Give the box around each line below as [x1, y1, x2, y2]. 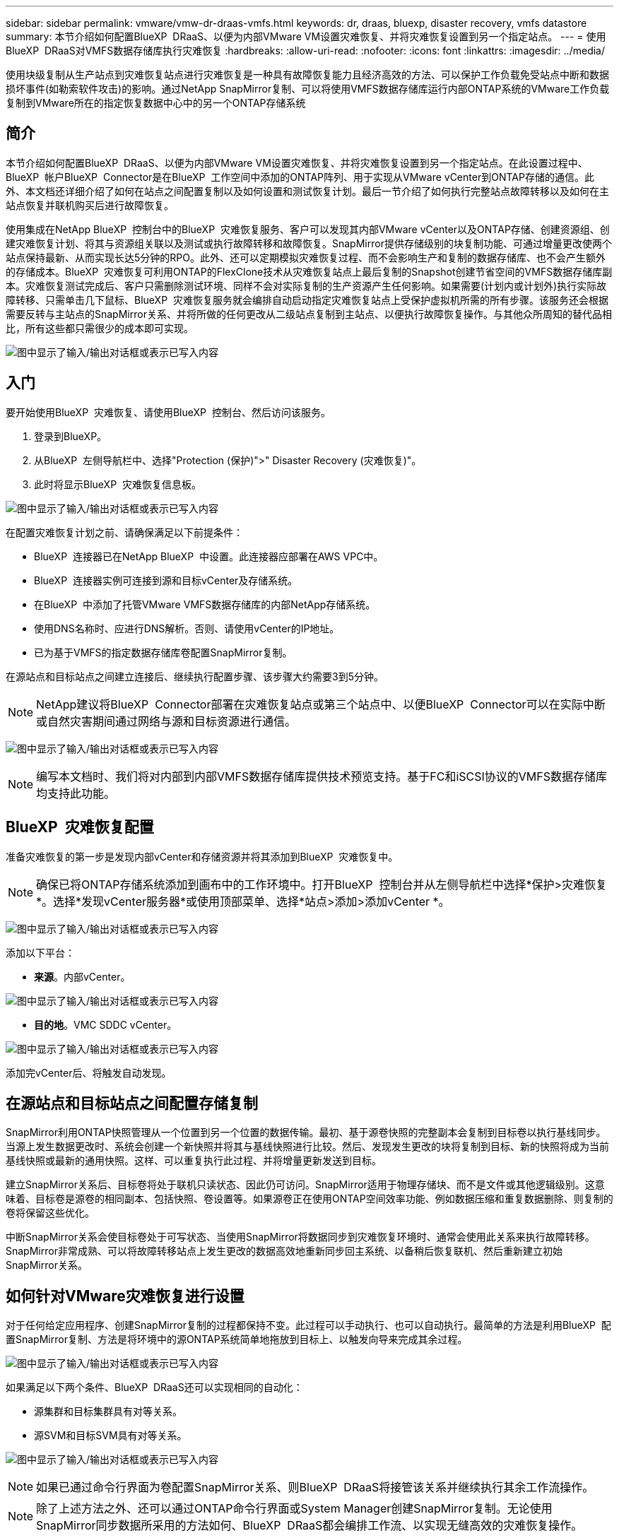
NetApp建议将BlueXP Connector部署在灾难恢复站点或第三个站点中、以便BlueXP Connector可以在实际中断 [36, 697, 606, 711]
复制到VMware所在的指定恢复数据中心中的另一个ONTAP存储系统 [6, 97, 306, 109]
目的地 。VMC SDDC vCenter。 [34, 1018, 177, 1031]
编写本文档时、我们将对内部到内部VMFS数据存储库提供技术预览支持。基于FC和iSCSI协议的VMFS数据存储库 [36, 769, 607, 783]
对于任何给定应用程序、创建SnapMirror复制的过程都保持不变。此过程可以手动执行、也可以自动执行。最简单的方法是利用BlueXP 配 [6, 1319, 611, 1332]
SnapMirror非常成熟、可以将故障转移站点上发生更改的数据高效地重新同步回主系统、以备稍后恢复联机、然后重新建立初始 [6, 1245, 562, 1258]
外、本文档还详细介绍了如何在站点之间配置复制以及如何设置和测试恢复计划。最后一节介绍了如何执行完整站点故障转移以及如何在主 [6, 184, 609, 197]
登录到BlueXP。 [34, 430, 107, 442]
